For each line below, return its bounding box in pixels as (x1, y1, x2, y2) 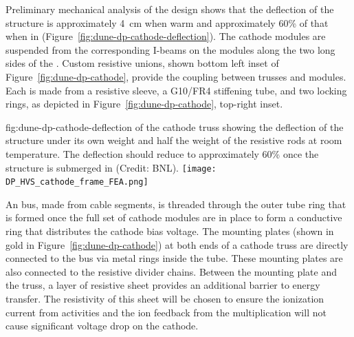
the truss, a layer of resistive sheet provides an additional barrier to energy (5, 278, 320, 292)
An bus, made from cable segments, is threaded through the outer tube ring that (5, 196, 346, 211)
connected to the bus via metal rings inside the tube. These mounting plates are (5, 251, 343, 265)
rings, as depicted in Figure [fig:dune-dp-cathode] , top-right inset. (5, 96, 283, 111)
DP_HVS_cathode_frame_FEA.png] (5, 177, 148, 187)
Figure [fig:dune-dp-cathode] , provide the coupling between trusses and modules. (5, 69, 346, 83)
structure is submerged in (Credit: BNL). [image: (5, 160, 217, 174)
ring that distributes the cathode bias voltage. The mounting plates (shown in (5, 224, 334, 238)
